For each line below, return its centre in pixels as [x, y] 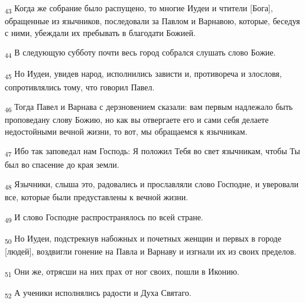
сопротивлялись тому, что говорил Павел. [80, 87]
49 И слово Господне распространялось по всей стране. [104, 217]
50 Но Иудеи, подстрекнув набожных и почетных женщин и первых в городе [143, 239]
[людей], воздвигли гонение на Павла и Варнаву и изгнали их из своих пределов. [151, 251]
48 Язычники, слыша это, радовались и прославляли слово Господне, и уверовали [152, 185]
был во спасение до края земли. [62, 164]
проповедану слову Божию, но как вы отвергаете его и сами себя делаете [137, 120]
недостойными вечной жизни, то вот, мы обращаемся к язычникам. [126, 131]
